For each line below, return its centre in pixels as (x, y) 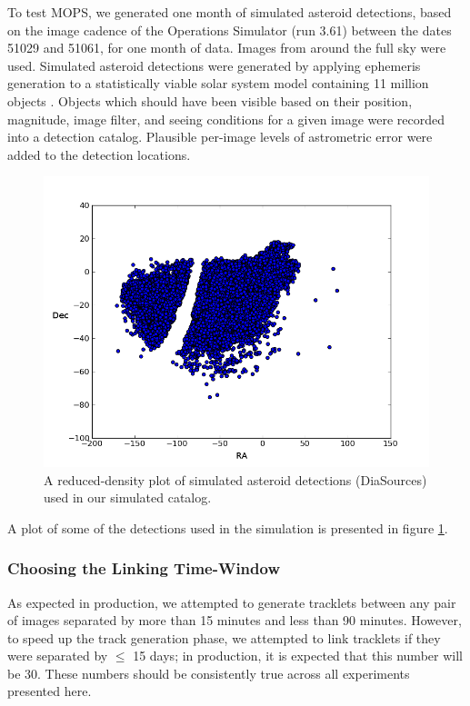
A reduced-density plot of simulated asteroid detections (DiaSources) (235, 479)
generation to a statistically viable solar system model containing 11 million (218, 83)
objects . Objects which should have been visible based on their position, (210, 100)
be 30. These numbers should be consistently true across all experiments (209, 673)
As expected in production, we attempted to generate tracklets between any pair (232, 602)
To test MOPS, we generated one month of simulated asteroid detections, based (230, 12)
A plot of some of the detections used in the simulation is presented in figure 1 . (228, 527)
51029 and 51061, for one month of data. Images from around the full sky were (227, 48)
